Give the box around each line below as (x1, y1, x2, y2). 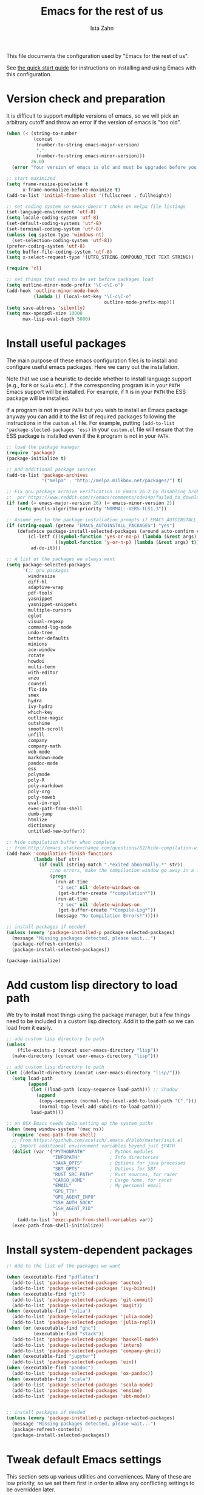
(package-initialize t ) (6, 455, 67, 462)
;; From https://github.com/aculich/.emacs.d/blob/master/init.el (12, 1137, 183, 1144)
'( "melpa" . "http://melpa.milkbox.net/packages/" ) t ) (41, 477, 183, 484)
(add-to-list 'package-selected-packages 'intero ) (12, 1342, 143, 1348)
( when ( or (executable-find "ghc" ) (6, 1325, 97, 1332)
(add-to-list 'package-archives (6, 472, 88, 478)
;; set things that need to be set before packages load (6, 276, 154, 283)
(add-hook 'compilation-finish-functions (6, 851, 113, 857)
